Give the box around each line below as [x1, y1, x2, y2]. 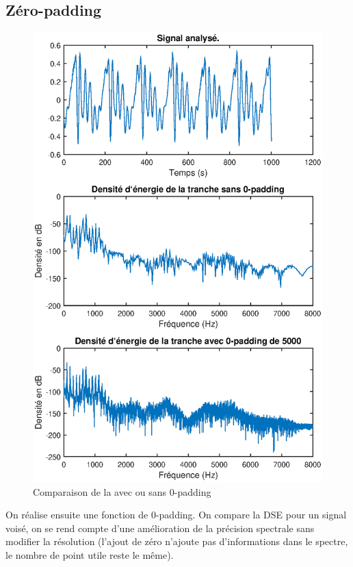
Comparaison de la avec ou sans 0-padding [33, 484, 211, 499]
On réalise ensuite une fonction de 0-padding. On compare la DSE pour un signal [5, 507, 347, 522]
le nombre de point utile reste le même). [5, 548, 174, 562]
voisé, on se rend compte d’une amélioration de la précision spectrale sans [5, 520, 315, 535]
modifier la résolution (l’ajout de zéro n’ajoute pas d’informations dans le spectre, [5, 534, 348, 549]
